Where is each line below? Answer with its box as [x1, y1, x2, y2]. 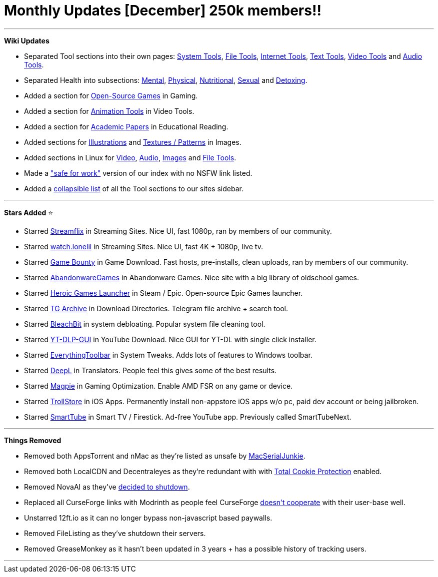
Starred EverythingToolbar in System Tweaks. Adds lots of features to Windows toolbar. [24, 350, 312, 359]
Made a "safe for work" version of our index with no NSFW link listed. [24, 168, 252, 177]
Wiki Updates [4, 36, 49, 45]
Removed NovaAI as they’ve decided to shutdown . [24, 482, 190, 491]
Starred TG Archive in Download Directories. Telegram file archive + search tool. [24, 304, 288, 313]
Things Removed [4, 436, 61, 445]
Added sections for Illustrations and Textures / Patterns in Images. [24, 137, 241, 146]
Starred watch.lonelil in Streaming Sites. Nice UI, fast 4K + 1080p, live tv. [24, 242, 263, 251]
